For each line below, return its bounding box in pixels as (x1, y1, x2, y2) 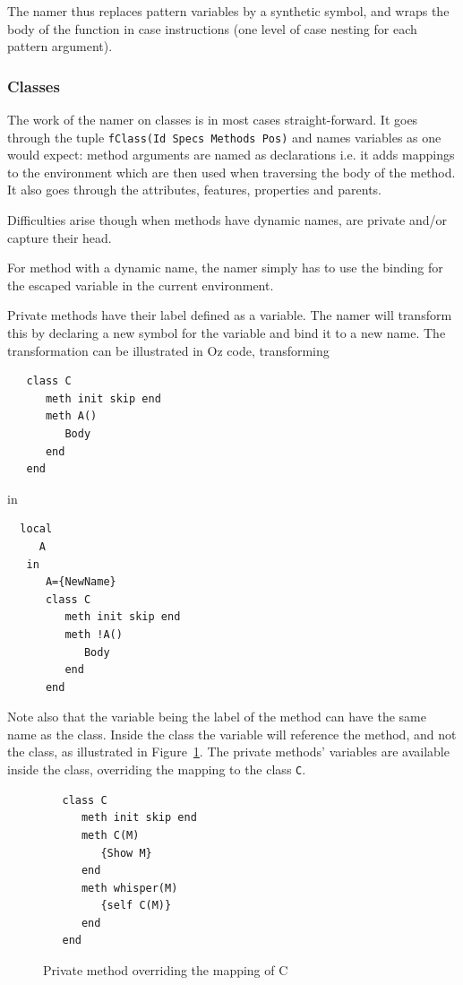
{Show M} (100, 846, 152, 860)
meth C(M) (81, 828, 140, 842)
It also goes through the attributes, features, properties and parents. (7, 180, 382, 199)
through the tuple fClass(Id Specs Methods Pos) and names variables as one (7, 127, 442, 146)
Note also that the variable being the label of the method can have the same (7, 707, 426, 726)
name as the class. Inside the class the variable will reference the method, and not (7, 724, 457, 743)
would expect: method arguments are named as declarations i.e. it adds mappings (7, 145, 455, 164)
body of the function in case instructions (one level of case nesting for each (7, 19, 417, 38)
